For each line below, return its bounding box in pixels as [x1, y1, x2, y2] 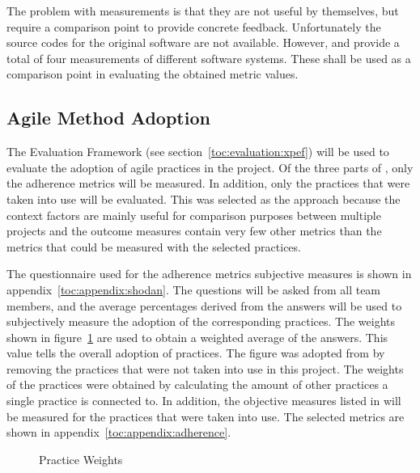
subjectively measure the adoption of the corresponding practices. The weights [6, 313, 396, 330]
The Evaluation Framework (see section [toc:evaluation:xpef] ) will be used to [6, 143, 389, 160]
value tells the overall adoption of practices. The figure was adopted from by [6, 344, 385, 361]
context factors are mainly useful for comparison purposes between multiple [6, 206, 381, 223]
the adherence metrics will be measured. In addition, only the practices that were [6, 175, 410, 192]
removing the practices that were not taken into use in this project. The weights [6, 360, 404, 377]
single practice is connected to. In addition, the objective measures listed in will [6, 392, 401, 409]
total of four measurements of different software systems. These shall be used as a [6, 49, 411, 66]
